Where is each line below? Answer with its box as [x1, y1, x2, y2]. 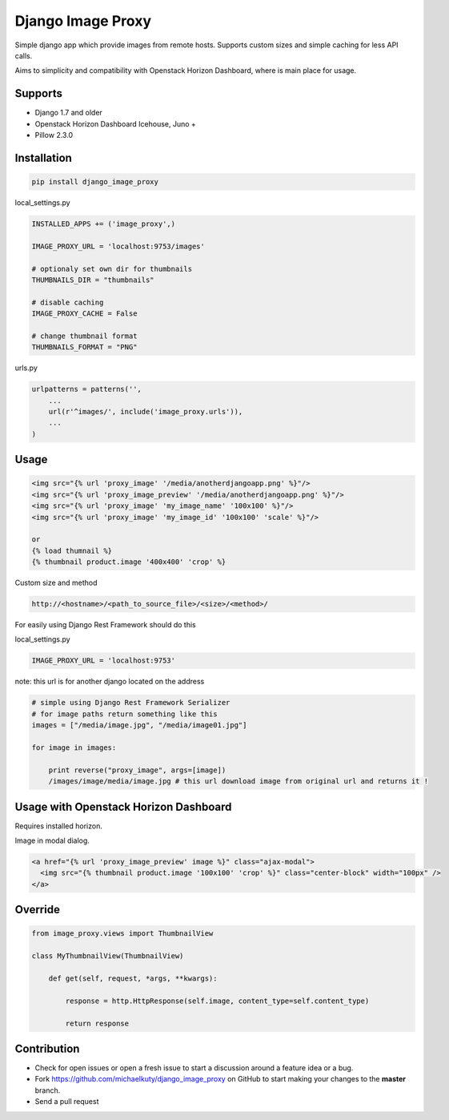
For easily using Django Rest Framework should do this [14, 620, 196, 630]
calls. [14, 50, 33, 60]
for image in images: [31, 743, 117, 752]
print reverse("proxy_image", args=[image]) [48, 765, 227, 775]
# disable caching [31, 297, 104, 307]
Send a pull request [34, 1097, 99, 1106]
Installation [14, 151, 72, 164]
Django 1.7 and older [34, 108, 103, 118]
